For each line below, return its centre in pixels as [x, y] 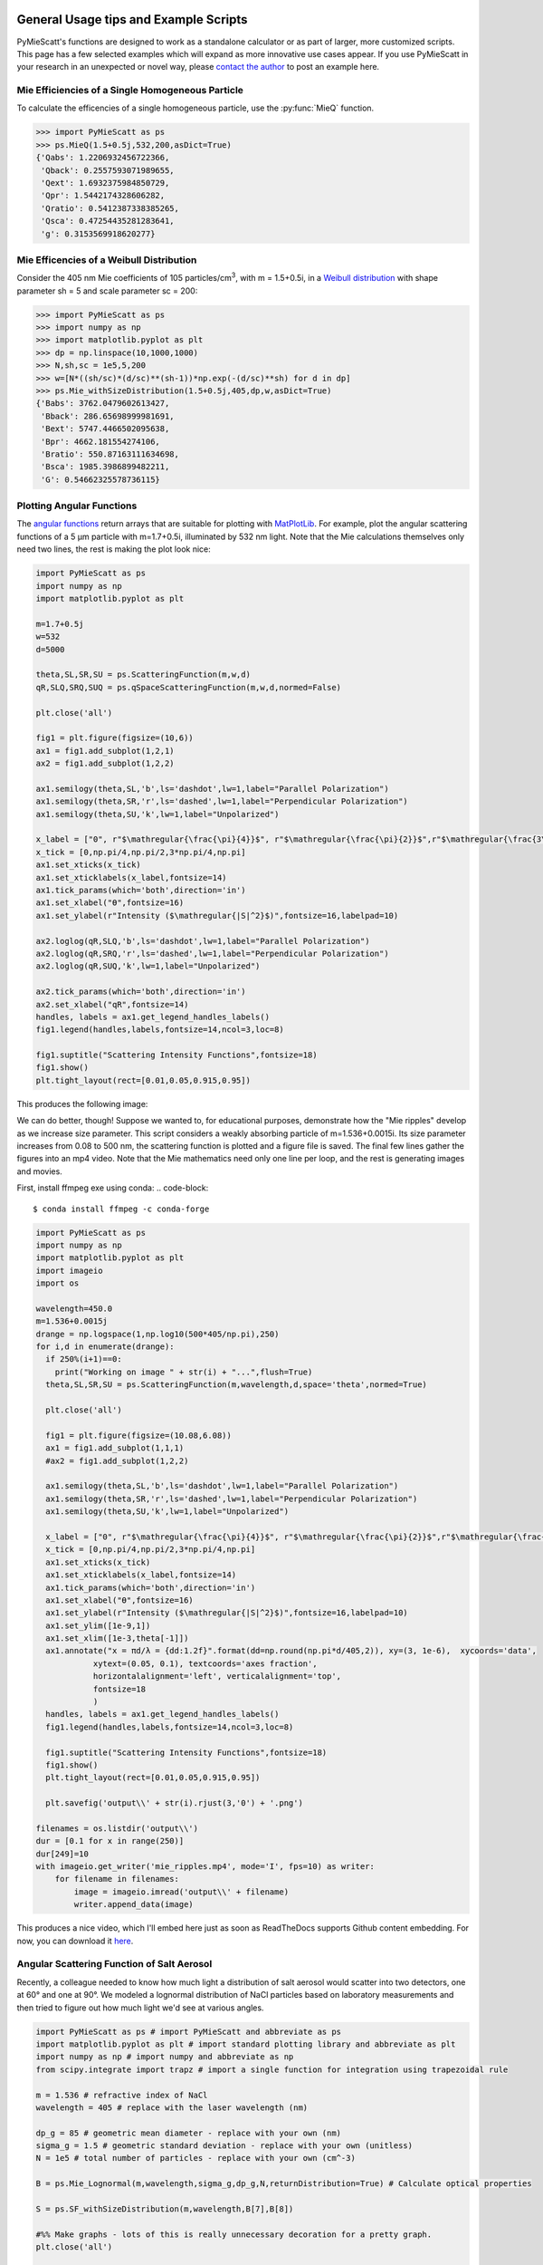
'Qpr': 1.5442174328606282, [103, 196]
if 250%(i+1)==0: [84, 1359]
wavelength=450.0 [74, 1308]
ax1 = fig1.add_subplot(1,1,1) [115, 1448]
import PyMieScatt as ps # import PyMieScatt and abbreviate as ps [189, 2031]
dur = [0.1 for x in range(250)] [110, 1841]
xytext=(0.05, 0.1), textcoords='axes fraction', [205, 1663]
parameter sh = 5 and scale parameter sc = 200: [107, 291]
